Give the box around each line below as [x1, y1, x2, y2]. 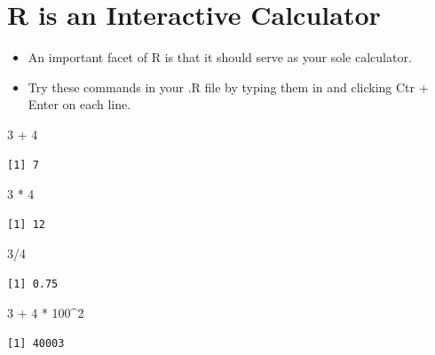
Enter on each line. [28, 95, 131, 114]
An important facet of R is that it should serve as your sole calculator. [28, 48, 412, 67]
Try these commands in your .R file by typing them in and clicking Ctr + [28, 77, 429, 96]
